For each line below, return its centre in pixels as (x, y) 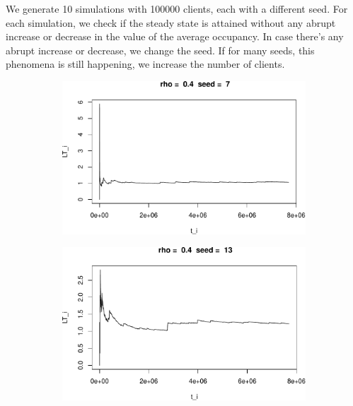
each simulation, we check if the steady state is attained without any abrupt (171, 22)
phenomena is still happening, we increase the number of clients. (145, 64)
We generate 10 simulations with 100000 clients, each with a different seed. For (177, 8)
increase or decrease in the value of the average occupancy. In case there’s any (175, 36)
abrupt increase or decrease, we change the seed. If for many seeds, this (160, 50)
